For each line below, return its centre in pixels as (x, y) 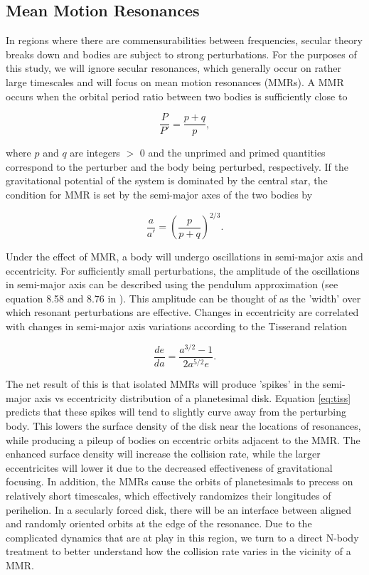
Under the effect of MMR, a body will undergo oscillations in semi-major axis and (184, 257)
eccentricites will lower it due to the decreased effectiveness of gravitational (169, 467)
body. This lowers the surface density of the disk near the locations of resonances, (183, 425)
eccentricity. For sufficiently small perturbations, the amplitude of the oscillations (183, 270)
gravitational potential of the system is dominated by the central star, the (167, 180)
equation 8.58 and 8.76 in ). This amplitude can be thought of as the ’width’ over (183, 298)
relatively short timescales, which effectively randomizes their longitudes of (169, 495)
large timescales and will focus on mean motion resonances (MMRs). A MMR (175, 81)
